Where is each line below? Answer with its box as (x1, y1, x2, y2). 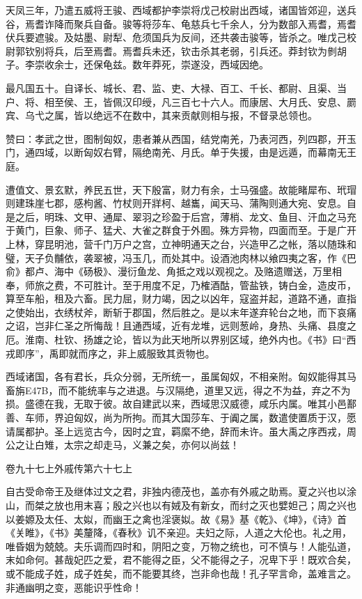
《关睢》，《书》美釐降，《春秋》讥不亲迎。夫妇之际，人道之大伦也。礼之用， (6, 525, 352, 540)
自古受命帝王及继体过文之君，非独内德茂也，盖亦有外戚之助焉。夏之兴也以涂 (6, 484, 356, 499)
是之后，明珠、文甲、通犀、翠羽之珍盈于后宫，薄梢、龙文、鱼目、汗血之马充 (6, 209, 356, 224)
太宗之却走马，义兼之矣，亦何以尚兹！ (63, 437, 239, 452)
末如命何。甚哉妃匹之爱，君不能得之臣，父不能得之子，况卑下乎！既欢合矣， (6, 552, 356, 567)
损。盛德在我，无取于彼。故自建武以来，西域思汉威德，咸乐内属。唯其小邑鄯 (6, 396, 356, 411)
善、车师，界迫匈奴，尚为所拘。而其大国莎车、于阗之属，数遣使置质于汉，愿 (6, 410, 356, 425)
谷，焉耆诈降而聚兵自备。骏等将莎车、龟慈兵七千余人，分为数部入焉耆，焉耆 (6, 16, 356, 31)
